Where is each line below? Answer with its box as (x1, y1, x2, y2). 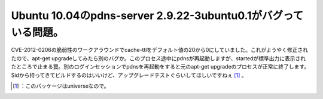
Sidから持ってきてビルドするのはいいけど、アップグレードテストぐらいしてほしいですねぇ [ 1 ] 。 (11, 72, 248, 79)
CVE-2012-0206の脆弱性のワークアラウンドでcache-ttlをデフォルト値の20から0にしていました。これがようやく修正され (11, 47, 308, 54)
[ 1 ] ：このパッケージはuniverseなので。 (13, 82, 110, 89)
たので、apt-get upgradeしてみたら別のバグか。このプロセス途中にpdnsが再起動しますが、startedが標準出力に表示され (11, 54, 306, 62)
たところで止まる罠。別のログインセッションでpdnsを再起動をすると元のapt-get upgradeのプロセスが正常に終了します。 (11, 63, 310, 70)
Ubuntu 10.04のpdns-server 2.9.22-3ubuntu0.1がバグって (11, 9, 304, 22)
